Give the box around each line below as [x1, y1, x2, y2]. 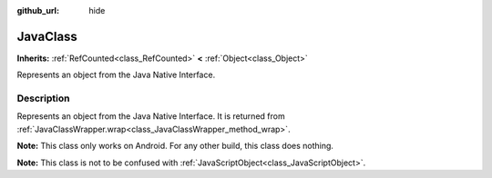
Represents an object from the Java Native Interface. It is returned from [16, 111, 286, 122]
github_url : [16, 5, 59, 15]
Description [16, 92, 70, 104]
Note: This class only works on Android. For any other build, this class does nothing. [16, 141, 334, 152]
